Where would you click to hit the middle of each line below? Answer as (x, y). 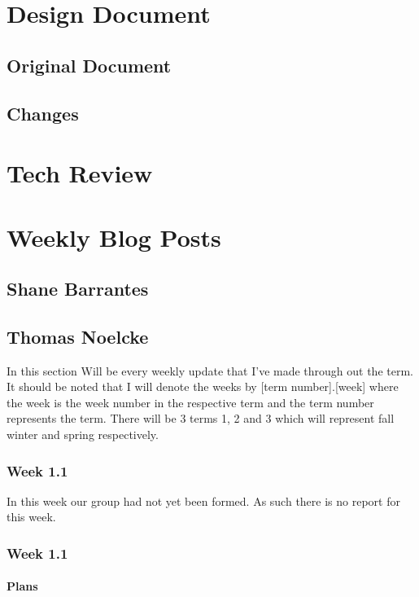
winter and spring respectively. (83, 435)
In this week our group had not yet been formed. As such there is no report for (203, 500)
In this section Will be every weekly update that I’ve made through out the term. (210, 370)
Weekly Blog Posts (114, 237)
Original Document (89, 65)
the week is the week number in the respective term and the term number (190, 402)
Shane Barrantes (78, 289)
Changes (43, 113)
